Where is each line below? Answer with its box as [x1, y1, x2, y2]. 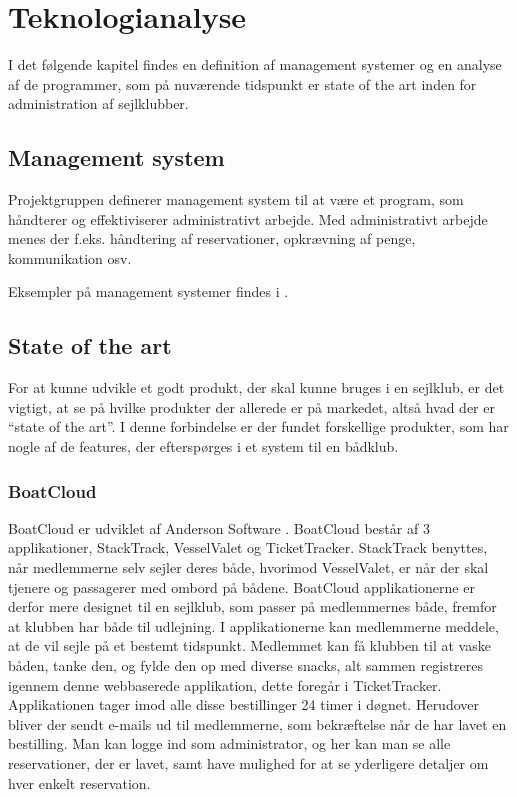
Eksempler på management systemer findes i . [8, 281, 289, 302]
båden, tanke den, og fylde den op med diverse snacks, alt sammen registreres [8, 655, 484, 676]
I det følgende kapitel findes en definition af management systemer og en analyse [8, 54, 502, 75]
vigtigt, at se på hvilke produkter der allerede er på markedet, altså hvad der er [8, 396, 495, 417]
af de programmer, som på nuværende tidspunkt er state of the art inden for [8, 73, 477, 94]
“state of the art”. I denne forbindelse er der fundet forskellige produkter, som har [8, 416, 509, 437]
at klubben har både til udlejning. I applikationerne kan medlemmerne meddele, [8, 615, 499, 636]
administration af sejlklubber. [8, 93, 189, 114]
